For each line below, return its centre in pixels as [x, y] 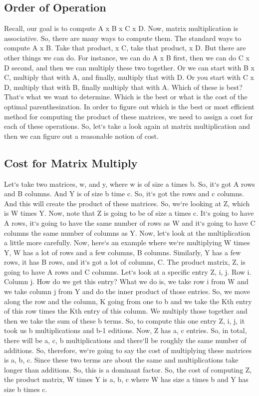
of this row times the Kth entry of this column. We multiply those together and [126, 311]
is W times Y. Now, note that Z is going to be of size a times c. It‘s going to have [129, 213]
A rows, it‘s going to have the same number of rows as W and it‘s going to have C [130, 222]
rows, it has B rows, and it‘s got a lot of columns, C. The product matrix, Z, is [125, 262]
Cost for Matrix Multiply [71, 163]
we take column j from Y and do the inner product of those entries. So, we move [127, 291]
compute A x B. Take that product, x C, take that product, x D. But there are [125, 48]
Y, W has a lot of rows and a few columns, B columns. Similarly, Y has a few [123, 252]
